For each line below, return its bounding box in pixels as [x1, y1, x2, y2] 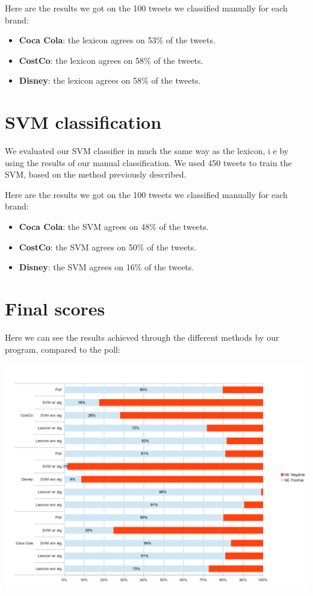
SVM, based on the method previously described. [5, 168, 187, 181]
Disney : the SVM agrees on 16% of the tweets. [19, 261, 194, 273]
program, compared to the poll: [5, 343, 120, 355]
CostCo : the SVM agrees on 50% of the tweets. [19, 240, 197, 253]
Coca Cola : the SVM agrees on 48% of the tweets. [19, 220, 209, 233]
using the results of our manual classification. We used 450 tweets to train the [5, 156, 292, 169]
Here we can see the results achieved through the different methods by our [5, 331, 279, 343]
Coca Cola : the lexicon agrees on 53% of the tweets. [19, 34, 215, 46]
